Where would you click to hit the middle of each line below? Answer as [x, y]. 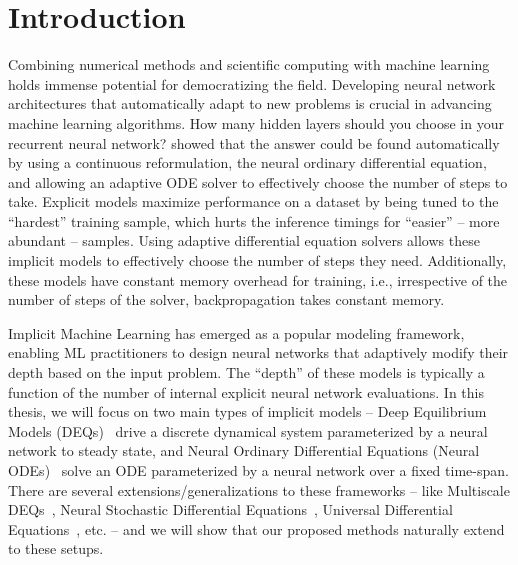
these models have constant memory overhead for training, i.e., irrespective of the [258, 279]
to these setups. [56, 548]
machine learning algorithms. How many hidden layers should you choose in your [256, 122]
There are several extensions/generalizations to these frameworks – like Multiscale [259, 489]
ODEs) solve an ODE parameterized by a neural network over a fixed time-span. [258, 470]
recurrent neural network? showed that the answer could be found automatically [254, 142]
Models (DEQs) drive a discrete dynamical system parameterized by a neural [248, 430]
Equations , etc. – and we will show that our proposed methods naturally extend [256, 528]
